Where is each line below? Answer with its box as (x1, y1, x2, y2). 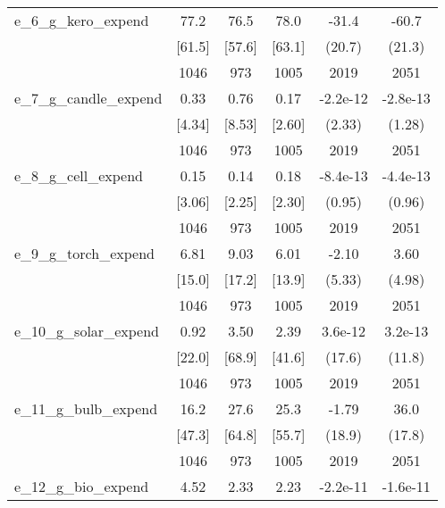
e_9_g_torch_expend (14, 243, 155, 263)
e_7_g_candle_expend (14, 87, 163, 108)
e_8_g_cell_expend (14, 165, 144, 186)
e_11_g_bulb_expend (14, 398, 158, 419)
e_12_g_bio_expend (14, 476, 149, 496)
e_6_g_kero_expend (14, 10, 149, 30)
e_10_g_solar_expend (14, 321, 159, 341)
